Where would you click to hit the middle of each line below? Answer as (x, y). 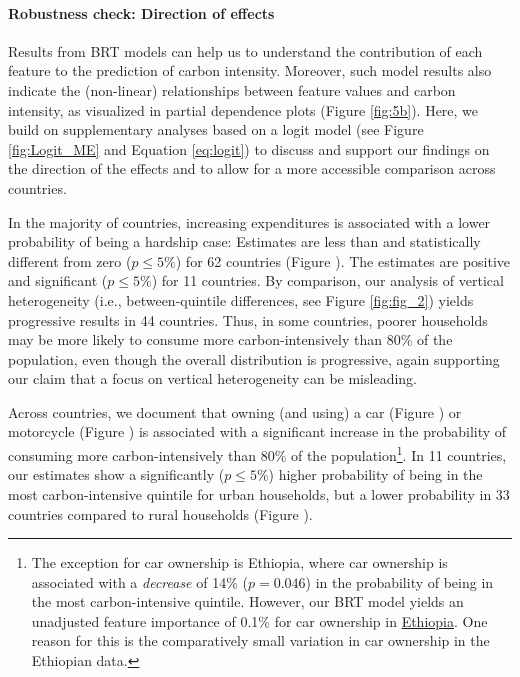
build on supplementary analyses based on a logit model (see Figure (216, 129)
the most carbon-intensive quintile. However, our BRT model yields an (247, 601)
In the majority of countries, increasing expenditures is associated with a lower (249, 221)
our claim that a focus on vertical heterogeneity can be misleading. (212, 378)
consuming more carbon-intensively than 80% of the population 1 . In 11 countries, (257, 453)
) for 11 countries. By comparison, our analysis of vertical (327, 280)
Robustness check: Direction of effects (141, 12)
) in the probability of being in (399, 581)
